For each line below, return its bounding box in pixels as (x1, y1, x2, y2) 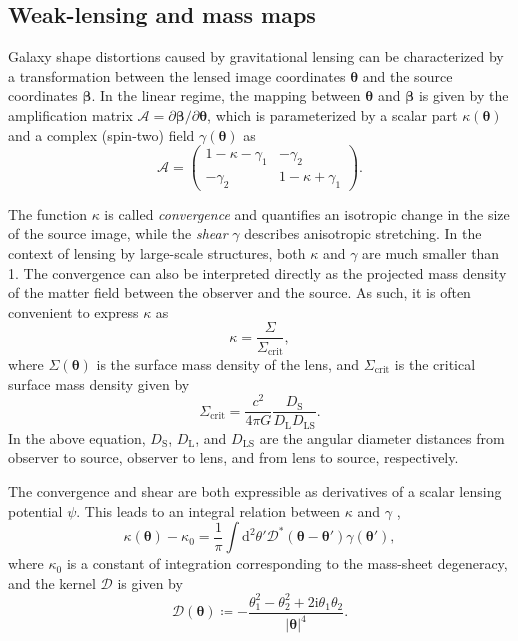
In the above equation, (8, 427, 146, 448)
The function (8, 203, 87, 224)
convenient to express (8, 301, 139, 322)
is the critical (394, 353, 476, 374)
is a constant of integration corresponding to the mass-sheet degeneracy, (66, 553, 508, 574)
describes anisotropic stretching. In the (244, 223, 482, 244)
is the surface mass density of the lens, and (96, 353, 360, 374)
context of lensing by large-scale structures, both (8, 243, 306, 264)
